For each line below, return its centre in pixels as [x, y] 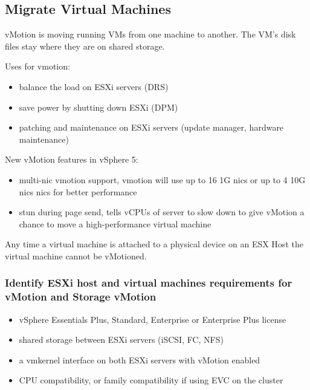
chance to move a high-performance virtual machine [115, 223]
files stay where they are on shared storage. [85, 46]
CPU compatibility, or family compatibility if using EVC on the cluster [151, 380]
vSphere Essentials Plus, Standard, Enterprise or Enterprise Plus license [153, 319]
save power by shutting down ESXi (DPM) [98, 107]
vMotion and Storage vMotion [81, 297]
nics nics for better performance [78, 191]
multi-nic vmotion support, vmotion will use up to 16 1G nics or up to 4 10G [162, 179]
